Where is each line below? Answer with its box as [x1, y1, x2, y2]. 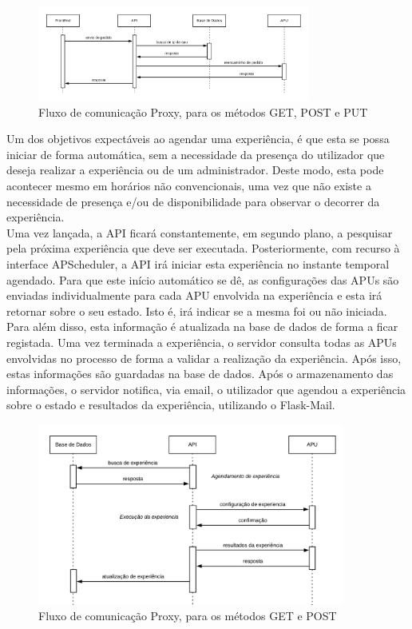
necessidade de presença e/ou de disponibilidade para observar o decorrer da [6, 193, 380, 209]
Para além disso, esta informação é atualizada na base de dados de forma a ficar [6, 318, 398, 335]
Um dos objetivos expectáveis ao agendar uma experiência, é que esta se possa [6, 130, 390, 147]
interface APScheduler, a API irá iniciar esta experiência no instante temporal [6, 255, 390, 272]
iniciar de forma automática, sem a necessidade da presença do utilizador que [6, 145, 385, 162]
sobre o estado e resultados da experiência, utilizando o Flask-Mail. [6, 396, 335, 413]
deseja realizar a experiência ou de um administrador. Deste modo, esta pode [6, 161, 384, 178]
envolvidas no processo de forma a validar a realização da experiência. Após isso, [6, 349, 402, 366]
